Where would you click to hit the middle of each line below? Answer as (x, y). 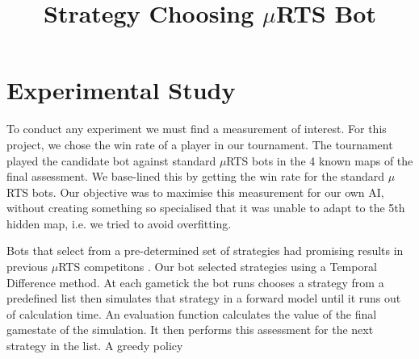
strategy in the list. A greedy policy (95, 346)
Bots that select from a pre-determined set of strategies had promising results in (205, 250)
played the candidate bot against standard (111, 160)
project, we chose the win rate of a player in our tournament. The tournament (200, 144)
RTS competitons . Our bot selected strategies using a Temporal (218, 267)
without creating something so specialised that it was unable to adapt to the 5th (206, 208)
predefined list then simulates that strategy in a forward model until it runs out (204, 298)
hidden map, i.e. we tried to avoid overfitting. (119, 223)
